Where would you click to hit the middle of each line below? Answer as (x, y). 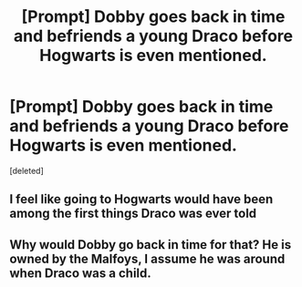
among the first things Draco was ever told (133, 214)
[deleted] (26, 170)
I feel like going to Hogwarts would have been (141, 199)
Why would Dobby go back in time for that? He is (151, 245)
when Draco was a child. (81, 273)
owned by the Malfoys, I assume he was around (147, 258)
